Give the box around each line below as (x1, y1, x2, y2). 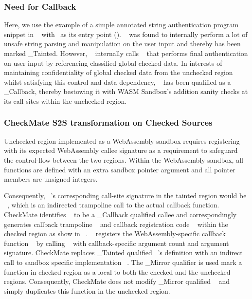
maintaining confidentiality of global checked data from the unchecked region (4, 67, 233, 77)
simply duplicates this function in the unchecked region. (4, 285, 170, 296)
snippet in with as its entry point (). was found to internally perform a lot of (4, 29, 248, 39)
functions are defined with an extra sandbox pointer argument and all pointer (4, 164, 235, 174)
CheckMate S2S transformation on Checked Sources (4, 116, 213, 129)
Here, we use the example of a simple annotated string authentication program (4, 19, 239, 30)
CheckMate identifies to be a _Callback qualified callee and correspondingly (4, 209, 237, 219)
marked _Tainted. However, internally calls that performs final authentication (4, 48, 248, 58)
